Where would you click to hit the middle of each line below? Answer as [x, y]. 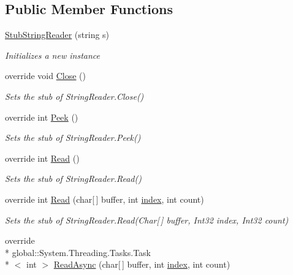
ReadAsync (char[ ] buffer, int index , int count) [142, 264]
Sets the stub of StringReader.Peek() [73, 137]
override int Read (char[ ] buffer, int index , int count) [105, 199]
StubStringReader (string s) [57, 35]
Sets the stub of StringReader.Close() [74, 96]
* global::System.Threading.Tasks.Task [78, 252]
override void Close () [45, 76]
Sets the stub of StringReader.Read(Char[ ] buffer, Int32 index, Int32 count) [147, 220]
